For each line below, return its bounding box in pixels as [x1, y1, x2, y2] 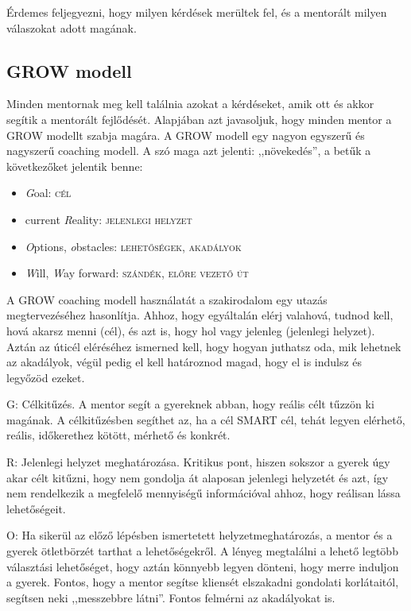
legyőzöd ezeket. [6, 369, 85, 385]
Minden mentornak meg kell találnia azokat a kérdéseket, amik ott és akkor [6, 95, 374, 112]
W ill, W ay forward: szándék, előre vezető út [25, 265, 249, 281]
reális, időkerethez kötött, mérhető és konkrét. [6, 427, 231, 443]
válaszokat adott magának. [6, 19, 137, 36]
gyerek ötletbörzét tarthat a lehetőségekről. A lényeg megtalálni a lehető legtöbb [6, 543, 398, 559]
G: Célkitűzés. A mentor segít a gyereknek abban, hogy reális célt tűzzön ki [6, 396, 374, 412]
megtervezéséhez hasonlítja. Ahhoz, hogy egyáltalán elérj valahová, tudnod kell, [6, 307, 394, 323]
